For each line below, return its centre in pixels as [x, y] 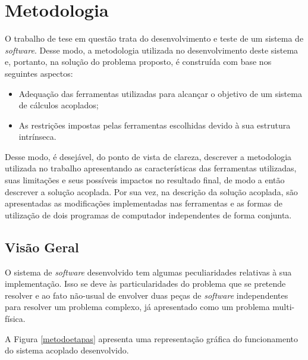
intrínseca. [37, 137]
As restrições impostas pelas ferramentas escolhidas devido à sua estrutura [155, 125]
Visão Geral [42, 247]
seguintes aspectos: [39, 73]
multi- [284, 307]
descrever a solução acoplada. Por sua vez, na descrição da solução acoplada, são [151, 191]
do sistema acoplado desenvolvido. [67, 350]
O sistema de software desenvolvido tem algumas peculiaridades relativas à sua [148, 272]
